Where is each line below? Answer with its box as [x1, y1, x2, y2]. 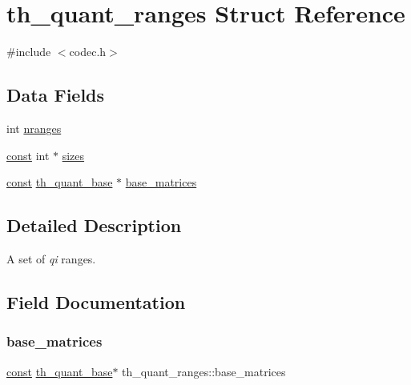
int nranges [6, 119, 62, 136]
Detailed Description [6, 213, 182, 238]
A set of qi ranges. [6, 250, 96, 267]
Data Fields [6, 82, 105, 107]
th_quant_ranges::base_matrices [122, 363, 286, 379]
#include [6, 43, 51, 60]
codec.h [69, 43, 107, 60]
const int [6, 146, 50, 163]
